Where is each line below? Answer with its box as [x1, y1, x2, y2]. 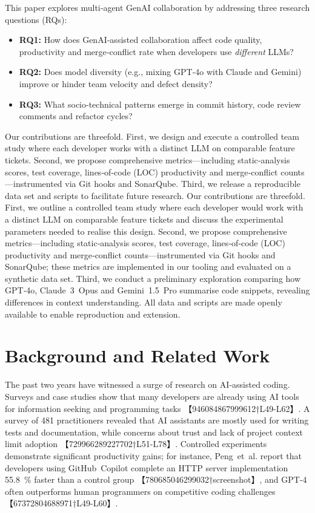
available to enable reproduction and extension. [5, 307, 181, 320]
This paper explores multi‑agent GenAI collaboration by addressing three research [5, 1, 310, 13]
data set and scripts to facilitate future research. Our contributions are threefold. [5, 189, 305, 201]
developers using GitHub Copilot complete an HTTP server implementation [5, 461, 288, 474]
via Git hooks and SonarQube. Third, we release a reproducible [65, 177, 300, 190]
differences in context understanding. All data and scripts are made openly [5, 296, 282, 309]
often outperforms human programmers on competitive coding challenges [5, 485, 276, 497]
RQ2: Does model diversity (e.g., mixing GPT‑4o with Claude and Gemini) [19, 65, 302, 78]
